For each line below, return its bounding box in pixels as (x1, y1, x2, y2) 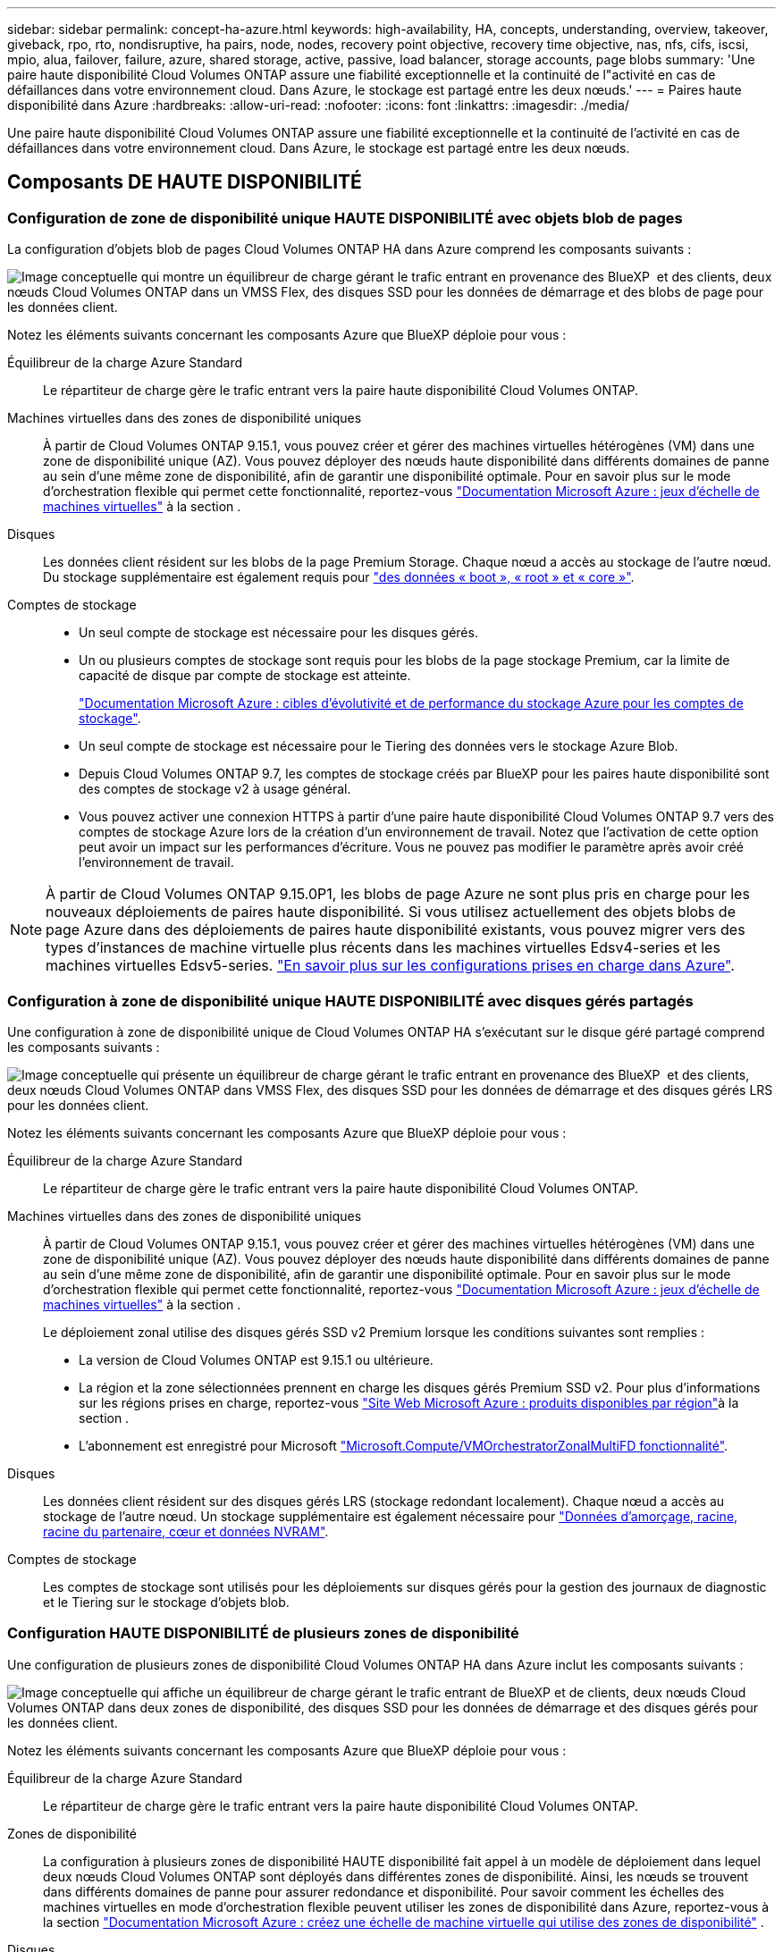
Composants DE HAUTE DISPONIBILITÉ (7, 171, 362, 194)
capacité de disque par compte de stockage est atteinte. (79, 668, 411, 684)
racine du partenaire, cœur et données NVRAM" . (43, 1523, 329, 1539)
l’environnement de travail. (79, 854, 234, 871)
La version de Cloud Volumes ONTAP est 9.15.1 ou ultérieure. (79, 1351, 434, 1367)
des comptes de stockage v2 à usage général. (79, 781, 351, 797)
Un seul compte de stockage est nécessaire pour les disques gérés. (79, 625, 478, 641)
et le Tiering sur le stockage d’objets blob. (43, 1594, 290, 1610)
